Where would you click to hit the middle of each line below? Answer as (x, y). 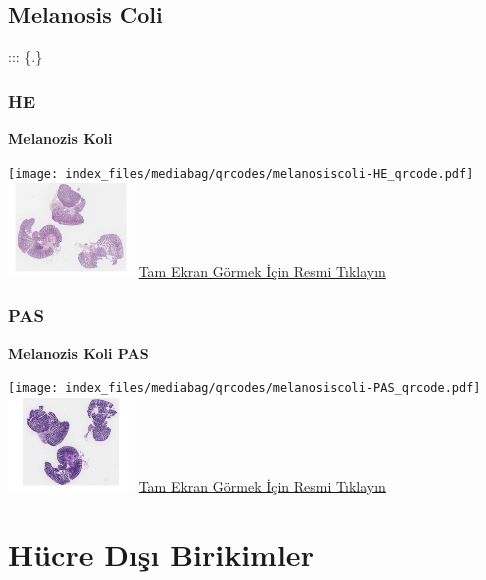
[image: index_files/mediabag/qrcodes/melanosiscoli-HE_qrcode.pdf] (241, 173)
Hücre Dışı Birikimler (161, 554)
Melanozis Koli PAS (78, 352)
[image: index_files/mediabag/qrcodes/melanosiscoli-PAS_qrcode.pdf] (244, 388)
